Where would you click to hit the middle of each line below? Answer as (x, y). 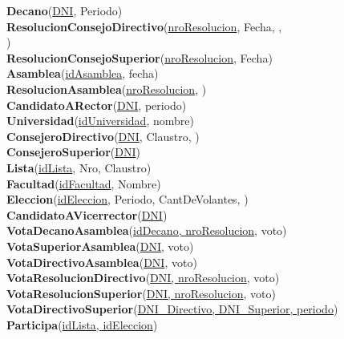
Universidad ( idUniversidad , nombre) (100, 121)
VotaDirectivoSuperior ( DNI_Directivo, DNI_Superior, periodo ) (172, 309)
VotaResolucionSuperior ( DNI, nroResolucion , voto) (141, 293)
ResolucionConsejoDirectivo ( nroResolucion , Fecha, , (144, 26)
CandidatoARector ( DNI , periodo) (97, 105)
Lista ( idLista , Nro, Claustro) (79, 167)
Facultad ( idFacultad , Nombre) (84, 183)
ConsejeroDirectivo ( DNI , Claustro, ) (103, 136)
